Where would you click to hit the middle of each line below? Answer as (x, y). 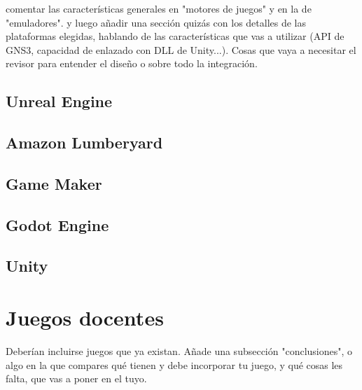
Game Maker (54, 183)
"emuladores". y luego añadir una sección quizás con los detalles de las (156, 22)
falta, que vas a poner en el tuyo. (76, 378)
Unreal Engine (59, 101)
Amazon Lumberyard (84, 142)
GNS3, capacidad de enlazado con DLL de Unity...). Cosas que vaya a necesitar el (181, 49)
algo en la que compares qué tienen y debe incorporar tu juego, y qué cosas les (174, 364)
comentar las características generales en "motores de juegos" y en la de (159, 8)
